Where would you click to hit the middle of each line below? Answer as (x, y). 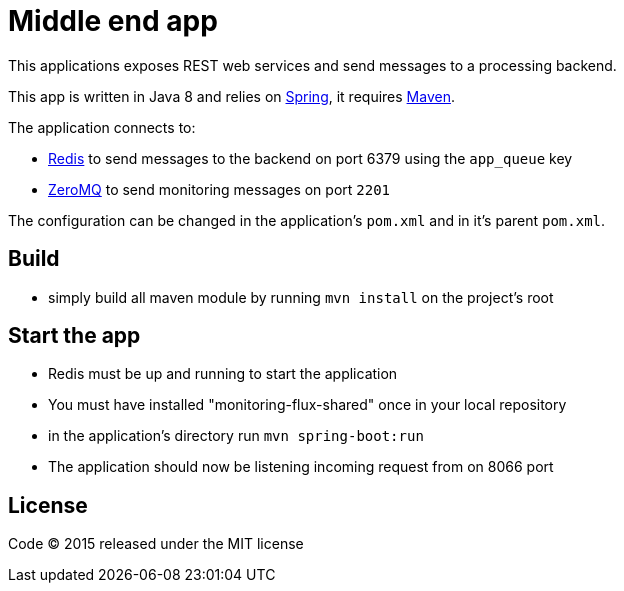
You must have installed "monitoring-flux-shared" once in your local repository (307, 405)
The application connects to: (102, 127)
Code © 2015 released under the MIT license (156, 544)
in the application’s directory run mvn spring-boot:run (236, 436)
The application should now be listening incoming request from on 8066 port (301, 467)
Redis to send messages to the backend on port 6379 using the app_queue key (310, 158)
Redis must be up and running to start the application (223, 374)
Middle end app (113, 21)
